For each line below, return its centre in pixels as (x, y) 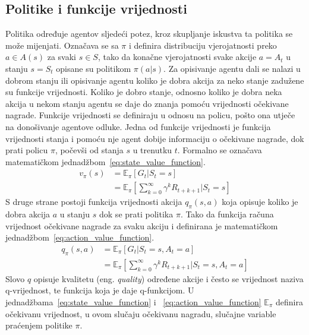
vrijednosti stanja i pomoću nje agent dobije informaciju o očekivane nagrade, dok (155, 138)
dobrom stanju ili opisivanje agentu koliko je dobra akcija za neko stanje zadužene (155, 80)
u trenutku (152, 150)
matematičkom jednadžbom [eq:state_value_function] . (105, 161)
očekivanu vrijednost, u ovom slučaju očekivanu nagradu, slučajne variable (141, 313)
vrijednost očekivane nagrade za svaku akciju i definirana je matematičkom (142, 225)
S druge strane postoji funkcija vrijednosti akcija (94, 202)
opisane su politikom (94, 68)
